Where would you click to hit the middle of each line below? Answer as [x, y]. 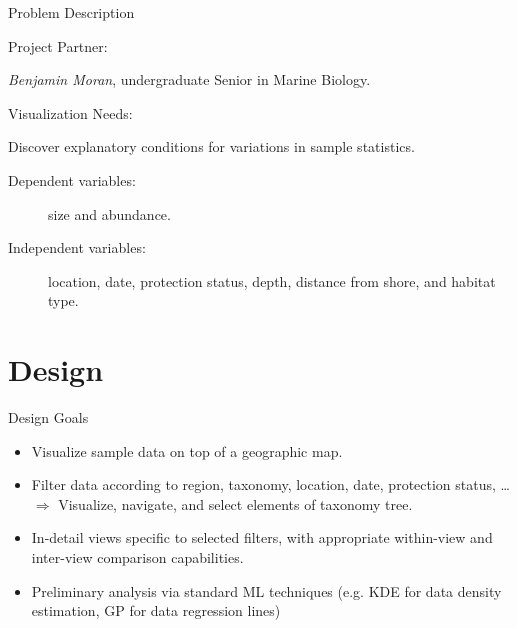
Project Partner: [58, 45]
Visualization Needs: [70, 112]
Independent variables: [77, 247]
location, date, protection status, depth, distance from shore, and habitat [272, 280]
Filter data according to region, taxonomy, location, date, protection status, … [270, 484]
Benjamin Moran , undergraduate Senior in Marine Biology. [189, 79]
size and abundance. [109, 213]
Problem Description [71, 12]
